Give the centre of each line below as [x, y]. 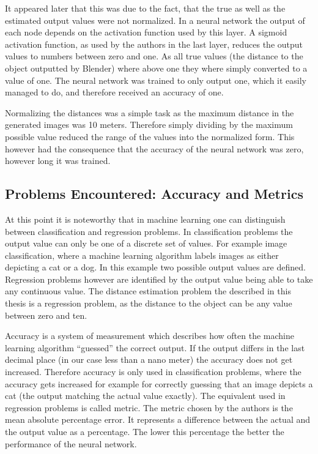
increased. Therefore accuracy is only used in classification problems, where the [153, 372]
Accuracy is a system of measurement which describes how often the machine [150, 336]
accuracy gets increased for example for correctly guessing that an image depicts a [159, 383]
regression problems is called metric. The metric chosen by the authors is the [149, 407]
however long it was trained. [58, 161]
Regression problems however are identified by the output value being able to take [159, 279]
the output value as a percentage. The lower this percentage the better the [145, 432]
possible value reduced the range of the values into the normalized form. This [150, 136]
